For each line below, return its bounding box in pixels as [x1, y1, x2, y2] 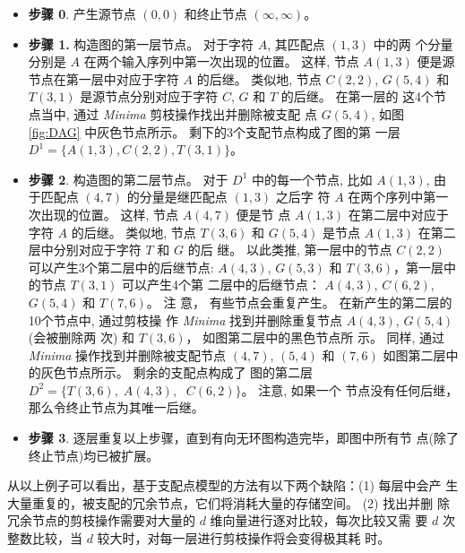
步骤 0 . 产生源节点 [28, 4, 136, 22]
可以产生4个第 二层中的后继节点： [122, 275, 321, 294]
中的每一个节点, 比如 [252, 169, 373, 188]
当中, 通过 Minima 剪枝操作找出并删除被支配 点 [40, 104, 317, 123]
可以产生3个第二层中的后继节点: [28, 257, 214, 276]
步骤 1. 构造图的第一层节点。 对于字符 [28, 34, 254, 53]
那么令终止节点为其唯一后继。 [28, 398, 204, 417]
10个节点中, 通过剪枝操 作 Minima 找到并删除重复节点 [28, 310, 342, 329]
